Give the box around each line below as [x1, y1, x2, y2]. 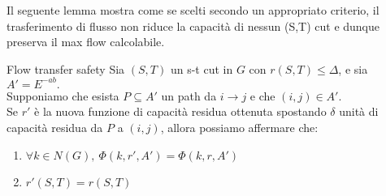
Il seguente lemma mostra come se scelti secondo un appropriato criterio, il [7, 2, 379, 18]
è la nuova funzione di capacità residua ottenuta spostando [34, 103, 327, 120]
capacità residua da [7, 119, 103, 136]
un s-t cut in [170, 60, 233, 77]
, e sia [338, 60, 368, 77]
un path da [161, 87, 217, 104]
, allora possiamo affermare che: [160, 119, 319, 136]
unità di [339, 103, 379, 120]
